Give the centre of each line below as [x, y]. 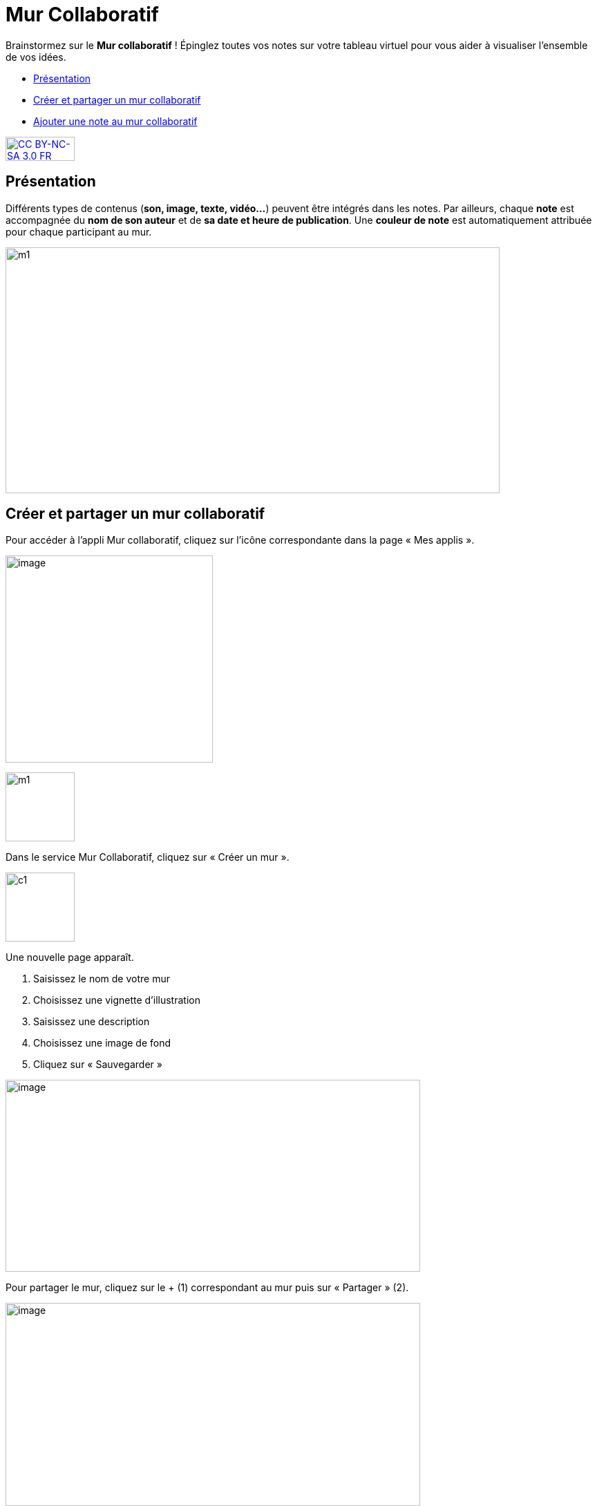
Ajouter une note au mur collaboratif [115, 121]
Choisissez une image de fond [102, 1043]
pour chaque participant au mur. [79, 231]
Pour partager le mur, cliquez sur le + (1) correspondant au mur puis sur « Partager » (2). [207, 1288]
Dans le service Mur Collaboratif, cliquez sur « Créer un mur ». [148, 857]
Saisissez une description [92, 1022]
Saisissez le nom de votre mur [102, 979]
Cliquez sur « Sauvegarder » [98, 1065]
